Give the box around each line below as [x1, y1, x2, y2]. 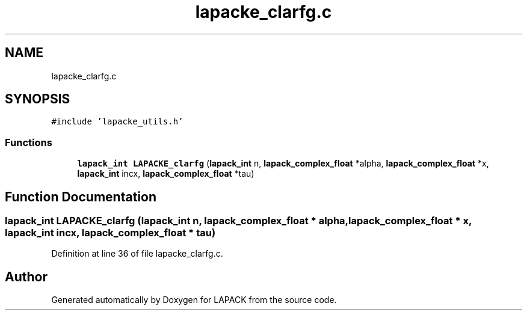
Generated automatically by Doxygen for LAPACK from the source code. [51, 295, 337, 305]
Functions [5, 136, 52, 148]
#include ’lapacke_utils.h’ [51, 117, 183, 127]
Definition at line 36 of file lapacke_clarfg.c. [51, 248, 223, 259]
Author [5, 269, 48, 284]
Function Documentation [5, 189, 156, 204]
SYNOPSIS [5, 91, 70, 107]
